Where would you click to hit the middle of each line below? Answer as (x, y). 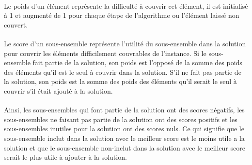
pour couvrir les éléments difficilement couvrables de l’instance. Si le (105, 53)
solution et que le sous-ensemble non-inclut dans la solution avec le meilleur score (125, 147)
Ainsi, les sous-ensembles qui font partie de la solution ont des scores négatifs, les (124, 110)
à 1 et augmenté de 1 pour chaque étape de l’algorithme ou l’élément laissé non (122, 15)
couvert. (16, 24)
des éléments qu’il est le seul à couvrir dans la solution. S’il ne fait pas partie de (123, 72)
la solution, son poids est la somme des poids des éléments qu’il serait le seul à (120, 81)
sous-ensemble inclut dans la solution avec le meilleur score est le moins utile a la (124, 138)
